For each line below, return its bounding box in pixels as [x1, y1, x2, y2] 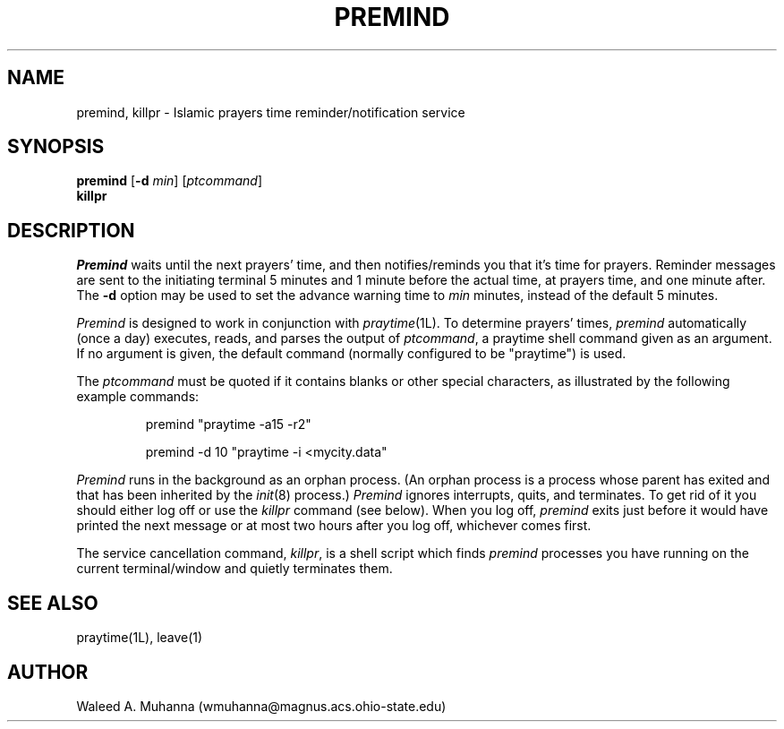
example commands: [76, 389, 200, 405]
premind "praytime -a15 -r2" [145, 416, 311, 433]
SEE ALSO [7, 591, 98, 614]
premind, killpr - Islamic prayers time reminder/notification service [76, 104, 465, 120]
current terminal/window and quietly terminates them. [76, 561, 393, 577]
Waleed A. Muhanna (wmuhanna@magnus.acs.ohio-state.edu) [76, 698, 447, 714]
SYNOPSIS [7, 135, 105, 159]
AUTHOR [7, 660, 89, 683]
